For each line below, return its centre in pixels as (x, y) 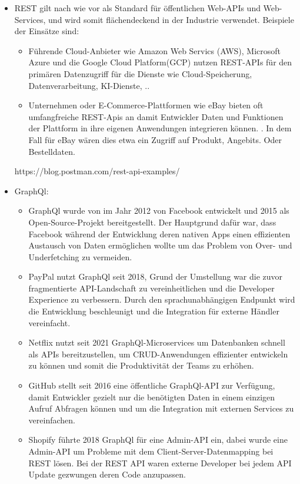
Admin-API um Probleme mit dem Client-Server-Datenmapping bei (151, 451)
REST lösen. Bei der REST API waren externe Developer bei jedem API (160, 463)
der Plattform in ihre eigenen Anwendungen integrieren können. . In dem (160, 128)
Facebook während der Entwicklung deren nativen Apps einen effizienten (159, 233)
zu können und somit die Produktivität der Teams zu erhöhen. (141, 365)
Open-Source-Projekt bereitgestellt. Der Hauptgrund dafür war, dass (152, 222)
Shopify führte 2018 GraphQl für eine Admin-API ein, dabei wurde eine (158, 440)
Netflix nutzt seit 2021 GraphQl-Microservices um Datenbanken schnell (157, 342)
